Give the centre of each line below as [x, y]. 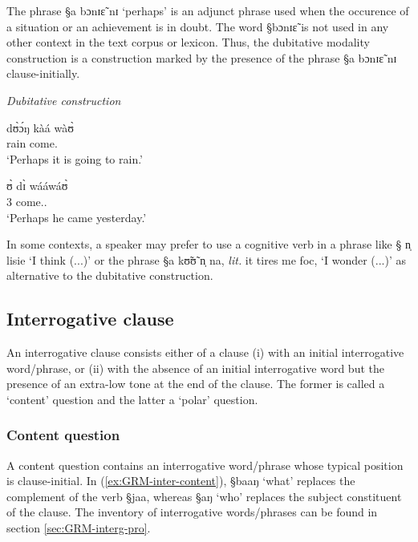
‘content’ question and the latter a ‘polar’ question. [132, 399]
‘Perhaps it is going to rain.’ [75, 158]
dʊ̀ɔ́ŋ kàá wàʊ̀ [40, 127]
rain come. [32, 143]
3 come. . [27, 201]
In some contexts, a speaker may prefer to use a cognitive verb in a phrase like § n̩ [209, 244]
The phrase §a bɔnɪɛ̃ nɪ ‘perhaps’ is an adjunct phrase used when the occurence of [208, 10]
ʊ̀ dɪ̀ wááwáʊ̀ [37, 186]
